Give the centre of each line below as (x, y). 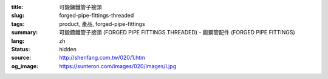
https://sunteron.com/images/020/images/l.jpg (118, 66)
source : (21, 58)
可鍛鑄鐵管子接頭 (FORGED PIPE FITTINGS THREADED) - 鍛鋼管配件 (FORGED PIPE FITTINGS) (177, 33)
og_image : (25, 66)
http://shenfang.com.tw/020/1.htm (102, 58)
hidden (68, 49)
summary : (25, 33)
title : (17, 7)
